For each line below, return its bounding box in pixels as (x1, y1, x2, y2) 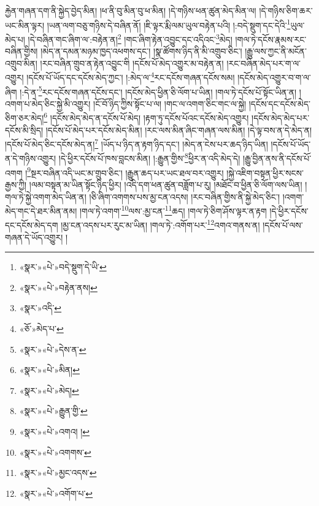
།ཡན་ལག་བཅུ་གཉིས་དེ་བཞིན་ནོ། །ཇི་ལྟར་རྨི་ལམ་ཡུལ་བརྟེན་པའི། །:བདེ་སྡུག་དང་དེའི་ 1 (47, 17, 291, 31)
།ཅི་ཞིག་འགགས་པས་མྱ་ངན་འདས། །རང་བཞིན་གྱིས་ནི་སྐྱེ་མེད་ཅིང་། (89, 190, 280, 203)
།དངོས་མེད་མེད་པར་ (252, 111, 310, 124)
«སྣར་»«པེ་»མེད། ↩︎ (19, 383, 79, 396)
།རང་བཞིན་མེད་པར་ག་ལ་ (226, 56, 301, 69)
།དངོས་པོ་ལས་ (263, 219, 303, 232)
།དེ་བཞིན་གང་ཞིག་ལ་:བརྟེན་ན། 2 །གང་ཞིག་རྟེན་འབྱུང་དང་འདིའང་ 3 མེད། (28, 31, 233, 45)
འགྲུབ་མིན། (5, 56, 37, 69)
